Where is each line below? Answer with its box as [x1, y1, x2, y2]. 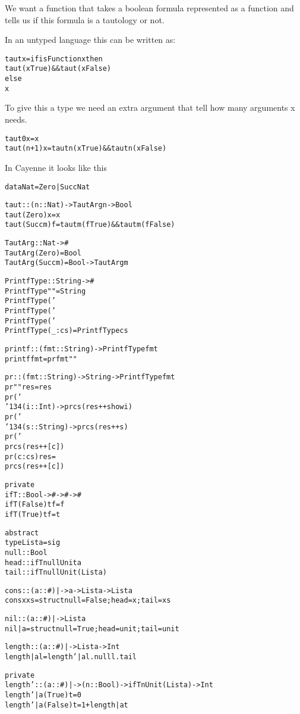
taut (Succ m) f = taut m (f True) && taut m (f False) [5, 220, 175, 229]
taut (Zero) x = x [5, 210, 61, 219]
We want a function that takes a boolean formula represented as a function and [5, 2, 294, 14]
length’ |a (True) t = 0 [5, 691, 81, 700]
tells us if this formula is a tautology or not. [5, 13, 165, 26]
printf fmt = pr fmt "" [5, 354, 77, 363]
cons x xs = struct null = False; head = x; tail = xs [5, 596, 171, 605]
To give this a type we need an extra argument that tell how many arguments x [5, 101, 295, 114]
